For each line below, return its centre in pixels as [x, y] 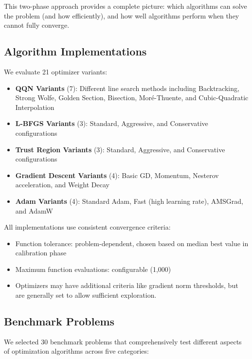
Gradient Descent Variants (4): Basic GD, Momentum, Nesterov [117, 175]
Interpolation [35, 107]
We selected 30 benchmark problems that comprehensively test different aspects [123, 341]
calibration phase [41, 253]
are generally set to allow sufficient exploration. [86, 295]
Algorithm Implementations [75, 51]
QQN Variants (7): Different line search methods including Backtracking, [127, 88]
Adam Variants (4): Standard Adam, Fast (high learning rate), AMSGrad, [129, 201]
